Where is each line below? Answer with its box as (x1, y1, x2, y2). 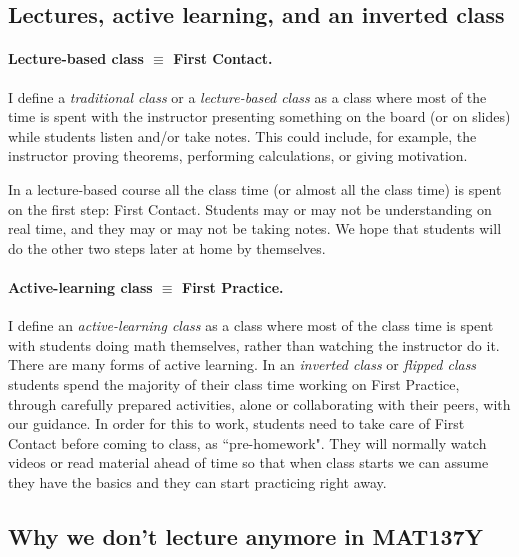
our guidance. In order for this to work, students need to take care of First (8, 413, 465, 434)
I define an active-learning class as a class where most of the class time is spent (8, 315, 494, 336)
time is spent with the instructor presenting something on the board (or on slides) (8, 106, 511, 127)
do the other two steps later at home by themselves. (8, 237, 326, 258)
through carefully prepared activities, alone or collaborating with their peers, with (8, 393, 511, 414)
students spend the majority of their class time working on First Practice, (8, 373, 460, 394)
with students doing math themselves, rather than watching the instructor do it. (8, 334, 500, 355)
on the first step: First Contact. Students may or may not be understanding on (8, 198, 492, 219)
